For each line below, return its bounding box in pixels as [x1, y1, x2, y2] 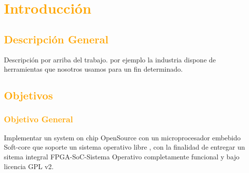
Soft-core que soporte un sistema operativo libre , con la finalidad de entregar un [4, 142, 245, 152]
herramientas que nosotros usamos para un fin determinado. [4, 64, 183, 74]
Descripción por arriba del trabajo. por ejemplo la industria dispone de [4, 54, 216, 64]
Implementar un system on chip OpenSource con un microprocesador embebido [4, 132, 241, 142]
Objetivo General [4, 113, 73, 125]
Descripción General [4, 31, 109, 46]
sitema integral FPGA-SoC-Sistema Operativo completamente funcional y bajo [4, 151, 240, 161]
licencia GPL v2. [4, 161, 54, 171]
